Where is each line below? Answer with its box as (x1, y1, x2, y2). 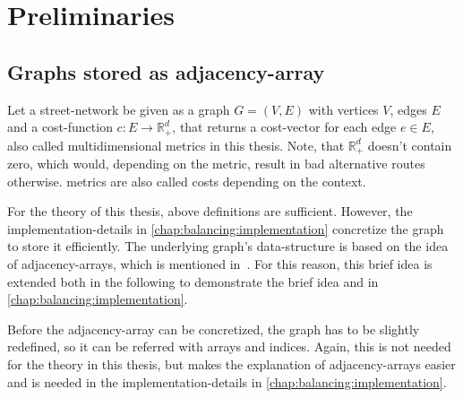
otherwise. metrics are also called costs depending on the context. (7, 171, 366, 190)
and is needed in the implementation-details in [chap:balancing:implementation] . (7, 372, 447, 391)
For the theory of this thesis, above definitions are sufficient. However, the (7, 202, 413, 221)
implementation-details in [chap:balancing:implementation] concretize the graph (7, 219, 444, 238)
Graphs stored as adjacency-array (7, 57, 325, 85)
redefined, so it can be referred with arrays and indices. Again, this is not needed (7, 337, 451, 356)
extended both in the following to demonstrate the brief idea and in (7, 272, 379, 290)
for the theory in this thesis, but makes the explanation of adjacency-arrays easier (7, 355, 456, 374)
